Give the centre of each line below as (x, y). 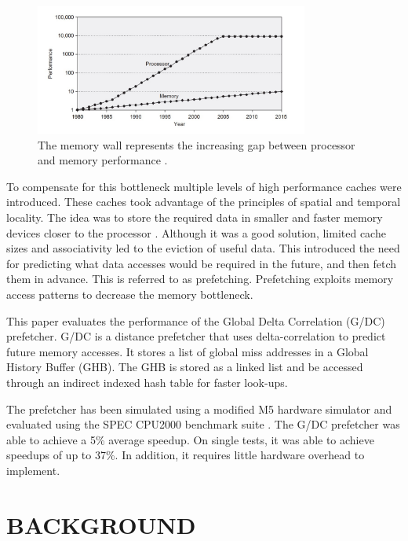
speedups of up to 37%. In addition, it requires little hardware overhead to (186, 455)
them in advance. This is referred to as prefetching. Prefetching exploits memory (200, 279)
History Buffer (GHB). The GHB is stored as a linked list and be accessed (185, 367)
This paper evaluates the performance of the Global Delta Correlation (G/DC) (196, 320)
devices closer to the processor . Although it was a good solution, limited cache (196, 232)
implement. (33, 470)
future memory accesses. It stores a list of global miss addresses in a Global (188, 351)
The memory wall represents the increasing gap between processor (197, 144)
